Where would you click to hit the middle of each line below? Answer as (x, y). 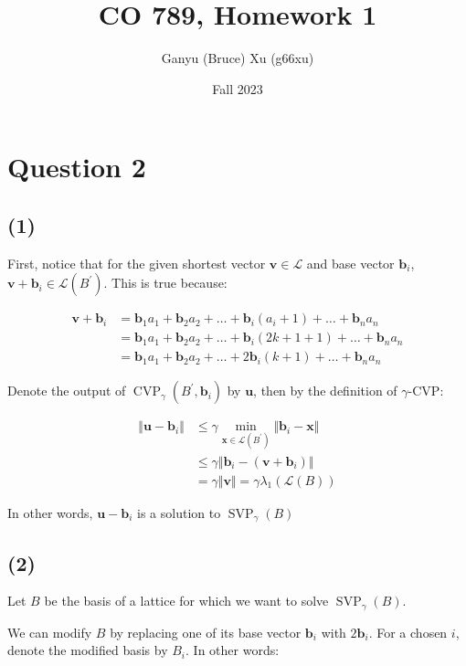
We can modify (50, 632)
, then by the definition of (325, 391)
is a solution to (179, 512)
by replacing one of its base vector (206, 632)
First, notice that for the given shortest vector (137, 263)
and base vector (350, 263)
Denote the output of (67, 391)
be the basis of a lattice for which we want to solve (186, 601)
